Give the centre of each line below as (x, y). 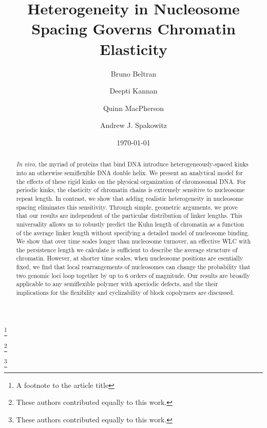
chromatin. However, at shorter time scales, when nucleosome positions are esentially (129, 258)
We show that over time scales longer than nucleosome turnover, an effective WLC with (133, 241)
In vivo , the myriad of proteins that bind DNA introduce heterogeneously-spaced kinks (132, 164)
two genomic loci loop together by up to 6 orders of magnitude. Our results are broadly (133, 275)
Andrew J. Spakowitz (133, 125)
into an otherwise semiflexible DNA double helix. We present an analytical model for (129, 172)
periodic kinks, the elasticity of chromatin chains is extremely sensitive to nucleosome (130, 190)
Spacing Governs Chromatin (133, 29)
